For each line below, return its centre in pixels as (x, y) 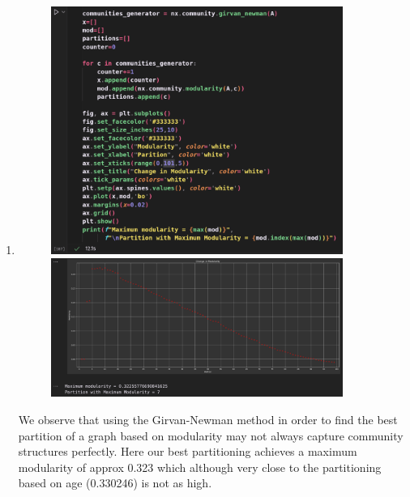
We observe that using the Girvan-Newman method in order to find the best (208, 419)
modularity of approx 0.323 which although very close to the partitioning (200, 467)
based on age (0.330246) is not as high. (115, 483)
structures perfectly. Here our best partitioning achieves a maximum (188, 451)
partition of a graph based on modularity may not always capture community (211, 435)
